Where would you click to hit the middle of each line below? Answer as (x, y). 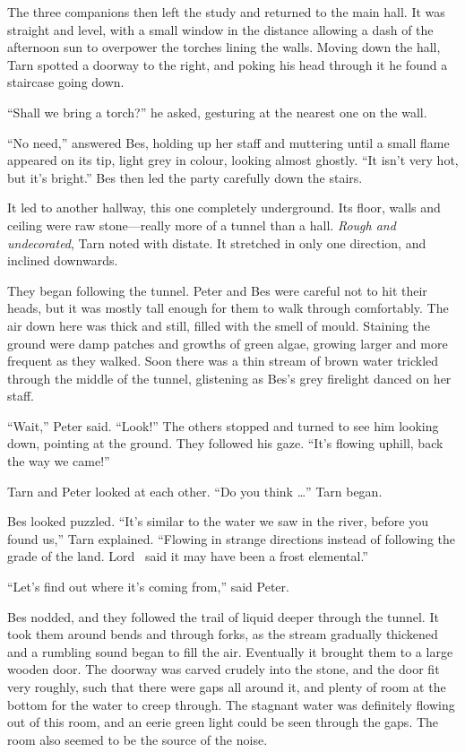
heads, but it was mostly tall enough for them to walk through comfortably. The (228, 308)
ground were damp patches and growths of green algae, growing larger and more (228, 343)
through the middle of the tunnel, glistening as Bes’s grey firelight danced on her (229, 378)
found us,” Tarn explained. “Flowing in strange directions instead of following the (232, 538)
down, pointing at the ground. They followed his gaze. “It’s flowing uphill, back (225, 443)
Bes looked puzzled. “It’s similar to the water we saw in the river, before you (218, 521)
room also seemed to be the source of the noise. (138, 739)
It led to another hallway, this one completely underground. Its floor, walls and (224, 207)
